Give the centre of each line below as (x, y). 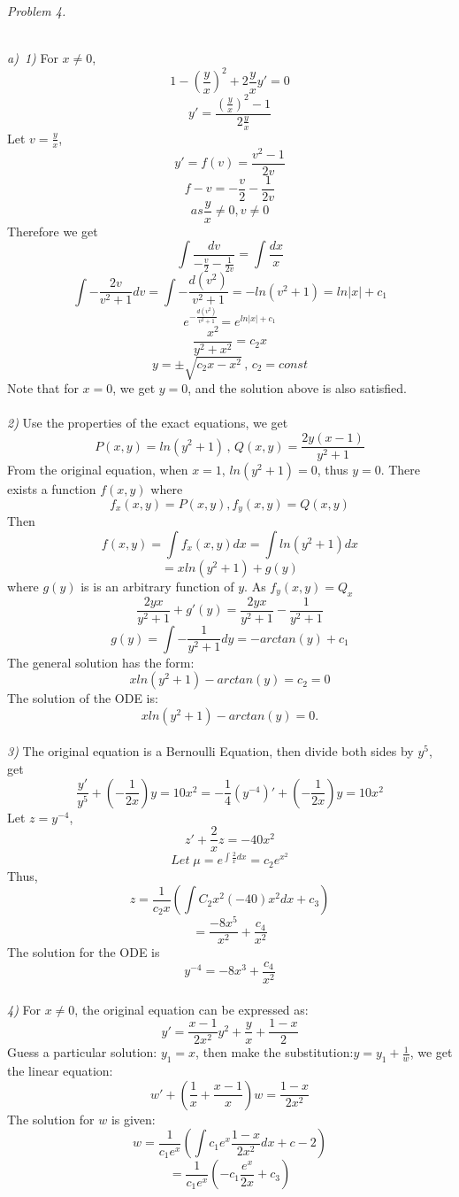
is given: (133, 1119)
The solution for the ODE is (84, 952)
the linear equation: (60, 1071)
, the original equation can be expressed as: (191, 1009)
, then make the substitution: (275, 1052)
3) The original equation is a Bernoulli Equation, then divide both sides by (210, 751)
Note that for (43, 388)
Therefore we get (53, 231)
